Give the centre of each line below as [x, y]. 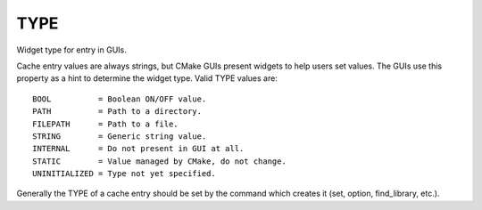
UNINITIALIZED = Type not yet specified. [124, 174]
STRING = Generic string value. [120, 136]
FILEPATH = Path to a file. [105, 124]
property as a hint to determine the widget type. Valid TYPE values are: [147, 78]
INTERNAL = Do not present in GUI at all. [138, 149]
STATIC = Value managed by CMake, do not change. [160, 161]
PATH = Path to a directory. [117, 112]
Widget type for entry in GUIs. [71, 50]
